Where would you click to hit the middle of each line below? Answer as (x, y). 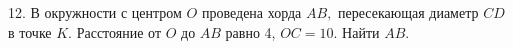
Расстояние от (119, 31)
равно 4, (250, 31)
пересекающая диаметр (408, 12)
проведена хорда (251, 12)
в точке (30, 31)
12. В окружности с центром (95, 12)
